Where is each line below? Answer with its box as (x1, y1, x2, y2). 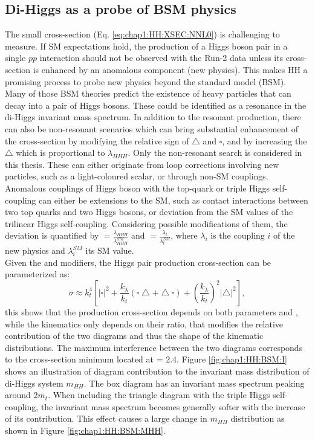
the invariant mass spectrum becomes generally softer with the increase (41, 400, 305, 413)
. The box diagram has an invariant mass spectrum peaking (83, 376, 305, 389)
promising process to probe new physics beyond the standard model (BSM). (5, 75, 287, 88)
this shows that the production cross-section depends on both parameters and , (5, 305, 298, 318)
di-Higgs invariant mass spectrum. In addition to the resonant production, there (5, 111, 301, 123)
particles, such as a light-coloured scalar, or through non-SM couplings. (5, 170, 268, 182)
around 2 (5, 388, 38, 401)
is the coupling (210, 229, 265, 242)
